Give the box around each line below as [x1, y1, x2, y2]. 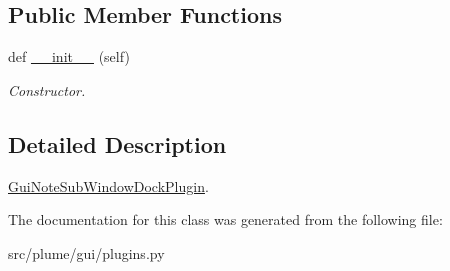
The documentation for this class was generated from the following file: [8, 209, 443, 230]
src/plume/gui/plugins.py [8, 242, 165, 263]
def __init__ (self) [8, 46, 130, 67]
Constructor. [8, 79, 86, 100]
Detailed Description [8, 128, 227, 159]
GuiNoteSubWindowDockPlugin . [8, 175, 209, 196]
